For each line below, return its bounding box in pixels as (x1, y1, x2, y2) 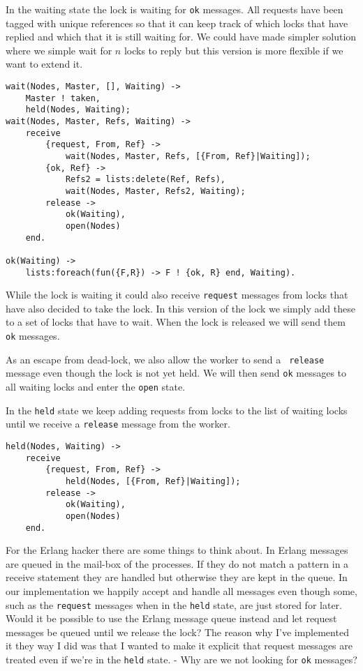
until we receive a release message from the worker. (6, 416, 230, 431)
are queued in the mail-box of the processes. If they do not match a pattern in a (6, 556, 349, 571)
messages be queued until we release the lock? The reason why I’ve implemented (6, 624, 349, 639)
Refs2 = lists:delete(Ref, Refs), (65, 174, 225, 185)
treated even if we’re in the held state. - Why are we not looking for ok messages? (6, 652, 357, 667)
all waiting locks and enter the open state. (6, 379, 186, 393)
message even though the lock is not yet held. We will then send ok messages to (6, 365, 347, 380)
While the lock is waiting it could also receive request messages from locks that (6, 287, 348, 302)
